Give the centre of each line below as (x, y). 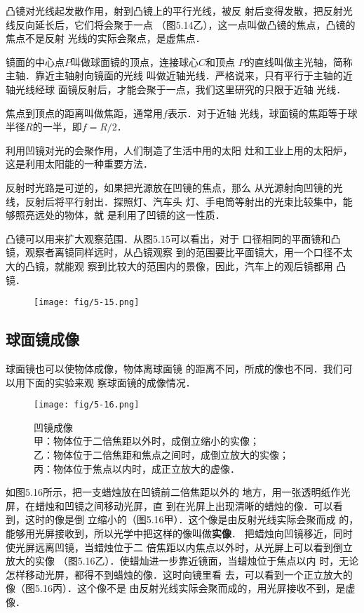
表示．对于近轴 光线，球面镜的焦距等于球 (262, 113)
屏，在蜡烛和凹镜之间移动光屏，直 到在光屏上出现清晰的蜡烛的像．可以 (169, 505)
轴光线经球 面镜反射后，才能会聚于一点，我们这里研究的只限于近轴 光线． (176, 89)
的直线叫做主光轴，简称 (298, 61)
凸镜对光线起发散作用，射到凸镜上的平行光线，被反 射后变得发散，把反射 (174, 11)
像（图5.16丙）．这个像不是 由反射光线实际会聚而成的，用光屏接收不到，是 (176, 588)
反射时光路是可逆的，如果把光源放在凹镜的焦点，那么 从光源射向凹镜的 (169, 187)
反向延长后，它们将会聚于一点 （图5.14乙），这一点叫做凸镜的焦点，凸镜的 (185, 24)
